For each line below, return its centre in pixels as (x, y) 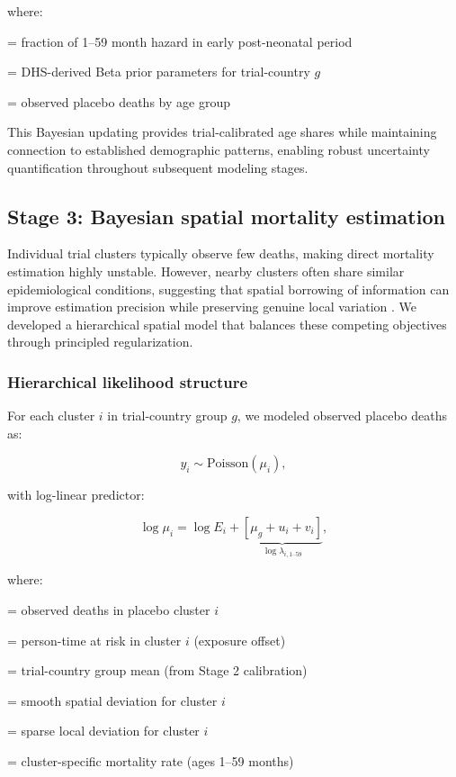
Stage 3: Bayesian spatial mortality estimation (226, 216)
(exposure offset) (240, 640)
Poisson (228, 464)
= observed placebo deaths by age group (119, 101)
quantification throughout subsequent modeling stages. (158, 167)
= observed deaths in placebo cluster (109, 609)
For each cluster (51, 416)
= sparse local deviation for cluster (103, 731)
